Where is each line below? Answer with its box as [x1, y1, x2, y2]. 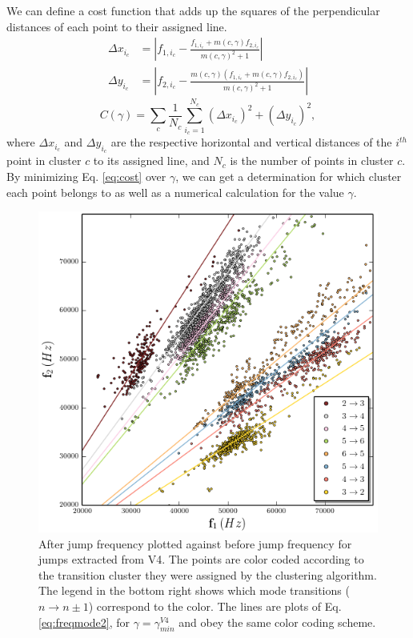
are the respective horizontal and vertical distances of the [110, 134, 392, 150]
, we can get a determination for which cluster [175, 167, 402, 184]
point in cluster [6, 152, 82, 169]
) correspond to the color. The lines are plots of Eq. [88, 598, 342, 615]
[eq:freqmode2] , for [38, 613, 130, 630]
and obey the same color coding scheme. [178, 613, 376, 630]
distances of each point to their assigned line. [6, 18, 227, 34]
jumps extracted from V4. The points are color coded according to [38, 551, 364, 568]
